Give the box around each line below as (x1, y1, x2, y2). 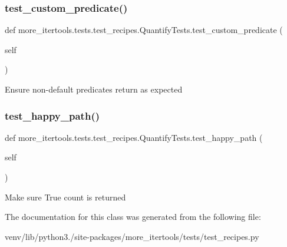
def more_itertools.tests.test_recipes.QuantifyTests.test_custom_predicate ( (5, 24, 283, 36)
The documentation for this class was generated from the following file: (5, 210, 261, 223)
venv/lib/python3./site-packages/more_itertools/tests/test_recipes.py (5, 230, 259, 242)
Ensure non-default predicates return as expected (5, 83, 183, 95)
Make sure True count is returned (5, 190, 126, 203)
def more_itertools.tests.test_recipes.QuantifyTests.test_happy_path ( (5, 131, 263, 143)
